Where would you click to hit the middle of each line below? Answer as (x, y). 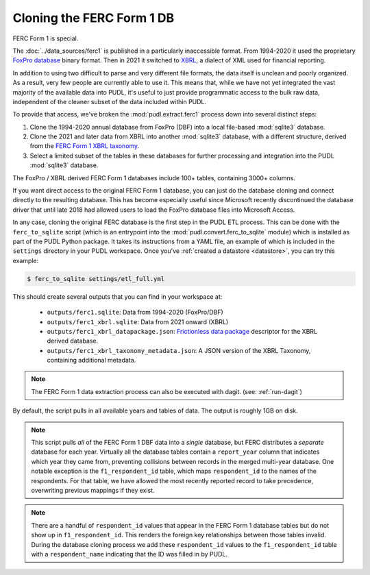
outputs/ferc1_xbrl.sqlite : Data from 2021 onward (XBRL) (138, 321)
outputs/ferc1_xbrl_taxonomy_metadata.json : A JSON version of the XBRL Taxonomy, (179, 350)
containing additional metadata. (91, 360)
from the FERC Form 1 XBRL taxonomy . (85, 146)
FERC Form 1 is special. (46, 38)
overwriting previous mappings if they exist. (93, 490)
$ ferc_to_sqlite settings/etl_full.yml (96, 279)
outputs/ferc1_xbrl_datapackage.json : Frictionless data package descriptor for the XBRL (182, 331)
